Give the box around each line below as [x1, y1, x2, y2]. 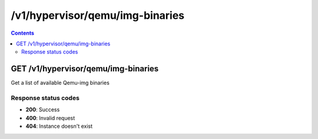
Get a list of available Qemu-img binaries [11, 80, 110, 87]
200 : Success [25, 106, 60, 113]
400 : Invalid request [25, 114, 75, 121]
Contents [11, 29, 35, 37]
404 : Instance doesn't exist [25, 123, 93, 130]
